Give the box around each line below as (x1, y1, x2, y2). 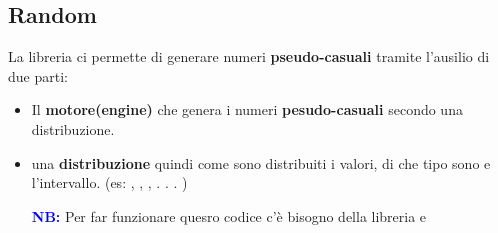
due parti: (8, 65, 68, 86)
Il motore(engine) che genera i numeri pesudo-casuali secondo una (31, 99, 463, 120)
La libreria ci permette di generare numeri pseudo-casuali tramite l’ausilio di (8, 46, 490, 67)
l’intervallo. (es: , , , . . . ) (31, 172, 188, 193)
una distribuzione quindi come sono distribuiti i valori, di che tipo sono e (31, 152, 491, 173)
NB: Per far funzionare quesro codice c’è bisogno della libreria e (31, 205, 427, 226)
